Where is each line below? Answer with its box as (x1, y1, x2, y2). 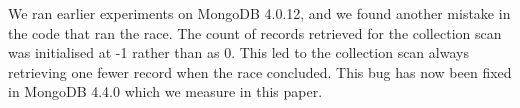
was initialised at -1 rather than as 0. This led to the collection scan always (8, 42, 469, 63)
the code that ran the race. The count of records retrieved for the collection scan (8, 22, 502, 43)
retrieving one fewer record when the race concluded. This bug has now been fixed (8, 61, 512, 82)
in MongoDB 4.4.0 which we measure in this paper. (8, 81, 323, 102)
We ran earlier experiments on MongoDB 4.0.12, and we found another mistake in (8, 3, 511, 23)
